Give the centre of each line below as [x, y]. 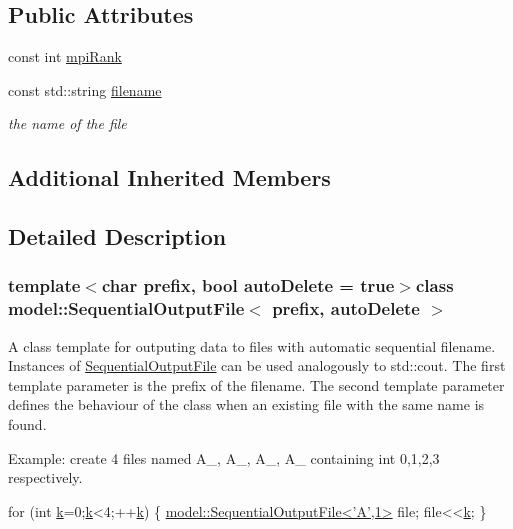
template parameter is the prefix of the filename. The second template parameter [256, 384]
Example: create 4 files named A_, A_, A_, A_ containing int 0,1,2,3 [224, 457]
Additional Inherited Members [169, 177]
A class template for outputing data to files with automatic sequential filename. [252, 345]
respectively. [45, 477]
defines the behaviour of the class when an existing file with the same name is [246, 404]
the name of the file [67, 123]
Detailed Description [117, 236]
